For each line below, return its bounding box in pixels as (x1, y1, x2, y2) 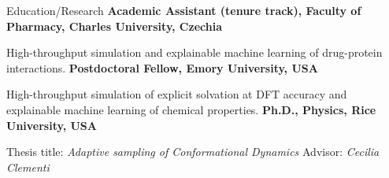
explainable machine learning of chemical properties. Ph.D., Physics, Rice (6, 101, 376, 117)
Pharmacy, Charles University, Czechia (6, 17, 222, 34)
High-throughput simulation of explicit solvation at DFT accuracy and (6, 86, 347, 102)
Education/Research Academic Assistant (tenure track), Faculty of (6, 2, 361, 18)
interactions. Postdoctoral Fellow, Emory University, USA (6, 59, 318, 76)
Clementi (6, 158, 50, 175)
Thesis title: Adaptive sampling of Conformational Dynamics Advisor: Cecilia (6, 143, 380, 160)
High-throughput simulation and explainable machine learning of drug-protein (6, 44, 383, 61)
